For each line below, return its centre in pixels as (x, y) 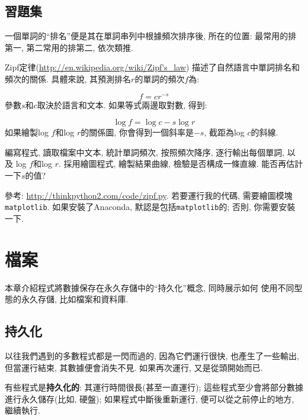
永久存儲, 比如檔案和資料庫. (75, 299)
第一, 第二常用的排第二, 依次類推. (69, 47)
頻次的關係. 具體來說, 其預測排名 (68, 78)
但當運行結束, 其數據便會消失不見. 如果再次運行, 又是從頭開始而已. (134, 367)
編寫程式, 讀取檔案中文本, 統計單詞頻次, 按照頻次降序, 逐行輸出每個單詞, (145, 152)
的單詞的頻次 (160, 78)
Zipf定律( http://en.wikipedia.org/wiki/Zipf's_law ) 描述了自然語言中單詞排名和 (152, 67)
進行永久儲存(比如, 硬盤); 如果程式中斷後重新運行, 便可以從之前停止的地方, (150, 398)
